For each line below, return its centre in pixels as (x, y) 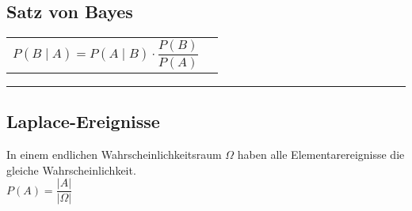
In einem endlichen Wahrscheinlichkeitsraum (114, 154)
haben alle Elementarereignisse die (321, 154)
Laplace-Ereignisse (83, 121)
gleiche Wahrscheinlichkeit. (71, 170)
